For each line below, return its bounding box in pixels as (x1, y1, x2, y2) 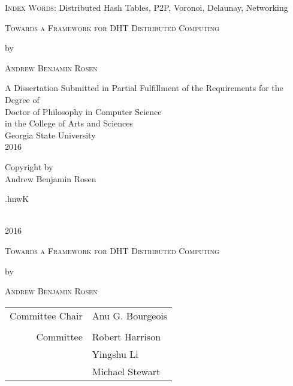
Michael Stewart (92, 364, 161, 378)
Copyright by (5, 160, 53, 173)
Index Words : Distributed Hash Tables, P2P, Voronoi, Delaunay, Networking (5, 1, 288, 13)
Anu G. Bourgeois (92, 308, 168, 322)
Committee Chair (10, 308, 83, 322)
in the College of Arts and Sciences (5, 117, 134, 129)
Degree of (5, 93, 40, 105)
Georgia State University (5, 128, 96, 141)
